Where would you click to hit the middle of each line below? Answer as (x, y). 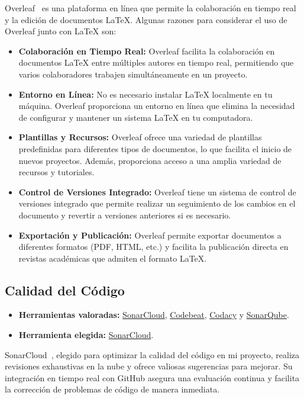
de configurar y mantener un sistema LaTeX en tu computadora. (136, 117)
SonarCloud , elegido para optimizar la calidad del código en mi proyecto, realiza (152, 354)
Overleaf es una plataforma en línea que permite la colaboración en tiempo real (151, 8)
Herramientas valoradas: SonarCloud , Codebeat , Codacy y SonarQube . (154, 315)
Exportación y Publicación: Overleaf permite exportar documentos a (150, 235)
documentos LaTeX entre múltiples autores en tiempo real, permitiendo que (156, 62)
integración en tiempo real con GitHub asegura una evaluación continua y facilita (152, 377)
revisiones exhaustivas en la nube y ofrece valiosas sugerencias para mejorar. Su (149, 366)
